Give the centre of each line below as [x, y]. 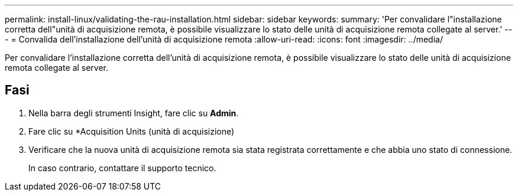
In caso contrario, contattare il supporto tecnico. [122, 168]
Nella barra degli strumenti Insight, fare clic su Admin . [134, 113]
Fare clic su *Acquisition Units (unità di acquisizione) [132, 131]
